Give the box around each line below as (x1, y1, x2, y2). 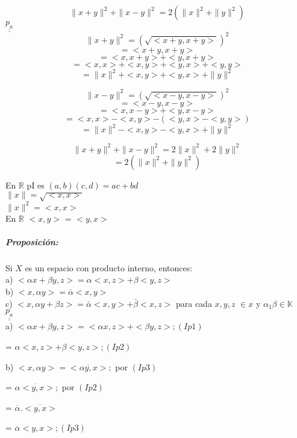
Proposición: (5, 235, 58, 248)
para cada (175, 297, 212, 309)
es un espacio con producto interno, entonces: (25, 261, 193, 274)
